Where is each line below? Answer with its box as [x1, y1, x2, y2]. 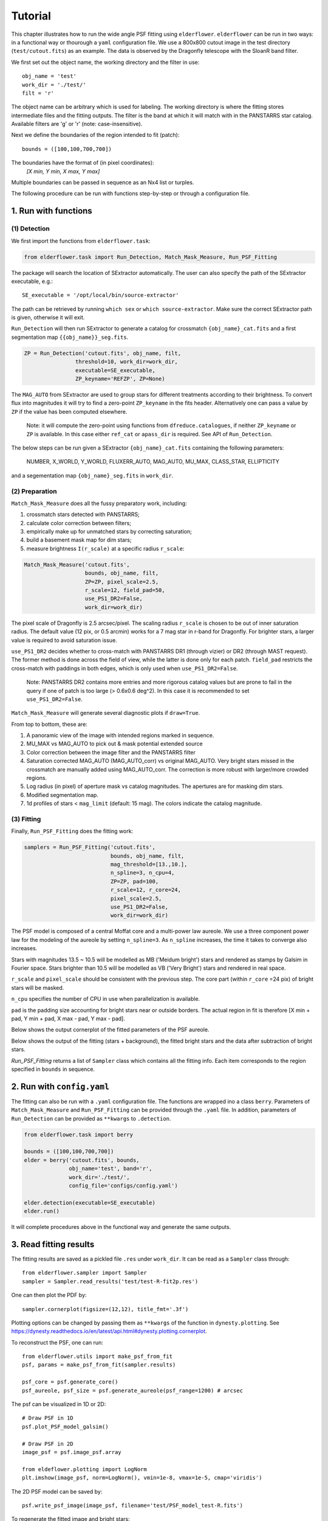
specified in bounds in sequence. [11, 1065, 95, 1073]
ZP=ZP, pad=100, [110, 878, 159, 885]
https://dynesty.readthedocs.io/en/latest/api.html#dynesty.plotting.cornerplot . [11, 1328, 207, 1335]
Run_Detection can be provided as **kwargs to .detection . [11, 1115, 171, 1122]
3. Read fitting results [11, 1239, 95, 1250]
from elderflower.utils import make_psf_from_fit [22, 1353, 173, 1360]
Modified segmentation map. [26, 791, 98, 798]
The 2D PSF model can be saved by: [11, 1488, 103, 1495]
